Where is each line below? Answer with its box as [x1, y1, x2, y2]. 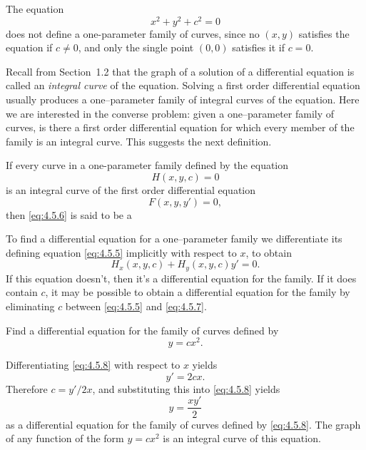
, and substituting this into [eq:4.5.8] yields [92, 381, 280, 396]
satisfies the [298, 26, 350, 41]
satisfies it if [232, 40, 285, 55]
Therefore [6, 381, 48, 396]
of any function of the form [6, 431, 124, 446]
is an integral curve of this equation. [163, 431, 321, 446]
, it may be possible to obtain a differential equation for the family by [45, 285, 350, 300]
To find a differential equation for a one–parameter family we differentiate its [6, 231, 342, 246]
